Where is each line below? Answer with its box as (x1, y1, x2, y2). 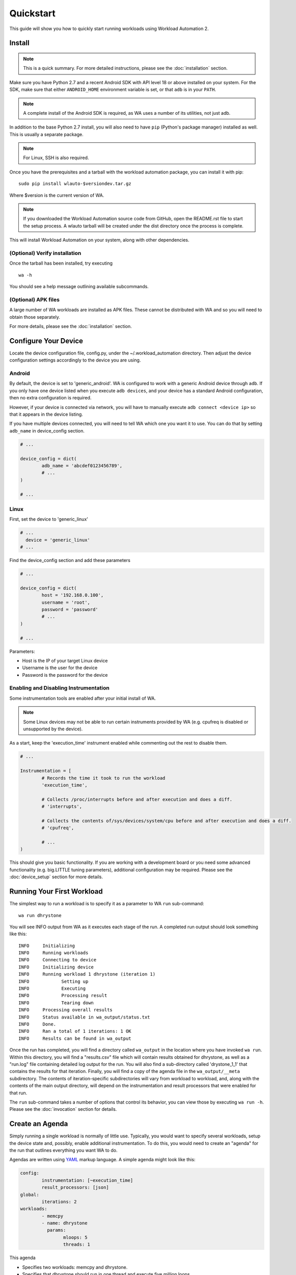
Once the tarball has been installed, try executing (9, 260, 113, 266)
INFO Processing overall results (18, 1007, 113, 1013)
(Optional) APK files (9, 296, 60, 303)
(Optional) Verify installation (9, 249, 82, 257)
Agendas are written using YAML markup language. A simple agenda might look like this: (9, 1157, 196, 1163)
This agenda (9, 1255, 36, 1261)
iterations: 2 (41, 1198, 77, 1205)
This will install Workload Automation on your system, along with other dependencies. (9, 237, 190, 243)
